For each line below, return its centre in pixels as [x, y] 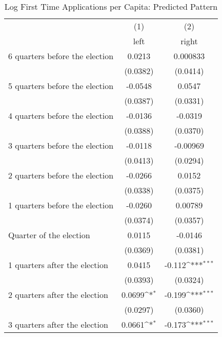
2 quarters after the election [58, 295]
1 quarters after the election [58, 265]
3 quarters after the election [58, 324]
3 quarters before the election [61, 145]
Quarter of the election [49, 235]
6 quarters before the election [61, 56]
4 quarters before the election [61, 116]
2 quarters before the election [61, 175]
